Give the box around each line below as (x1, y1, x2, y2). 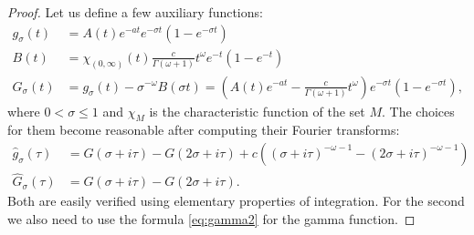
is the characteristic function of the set (149, 101, 365, 120)
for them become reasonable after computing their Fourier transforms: (7, 120, 400, 139)
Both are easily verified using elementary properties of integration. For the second (7, 191, 465, 210)
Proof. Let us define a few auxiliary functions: (7, 3, 263, 21)
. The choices (382, 101, 455, 120)
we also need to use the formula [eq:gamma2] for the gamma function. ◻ (7, 209, 416, 228)
